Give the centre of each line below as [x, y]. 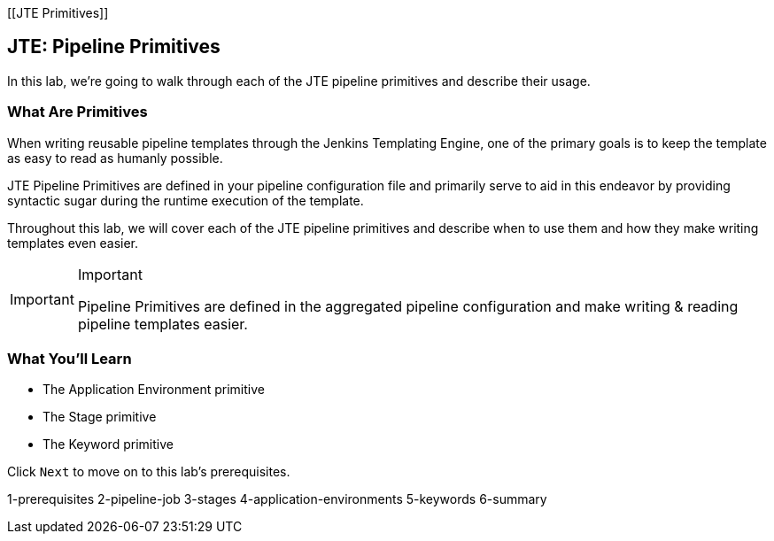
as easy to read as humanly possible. [115, 158]
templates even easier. [73, 243]
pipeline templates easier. [163, 324]
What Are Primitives [77, 112]
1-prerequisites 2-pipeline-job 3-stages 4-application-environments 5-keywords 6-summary [277, 499]
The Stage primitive [100, 417]
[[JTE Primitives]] [58, 13]
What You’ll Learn [70, 358]
